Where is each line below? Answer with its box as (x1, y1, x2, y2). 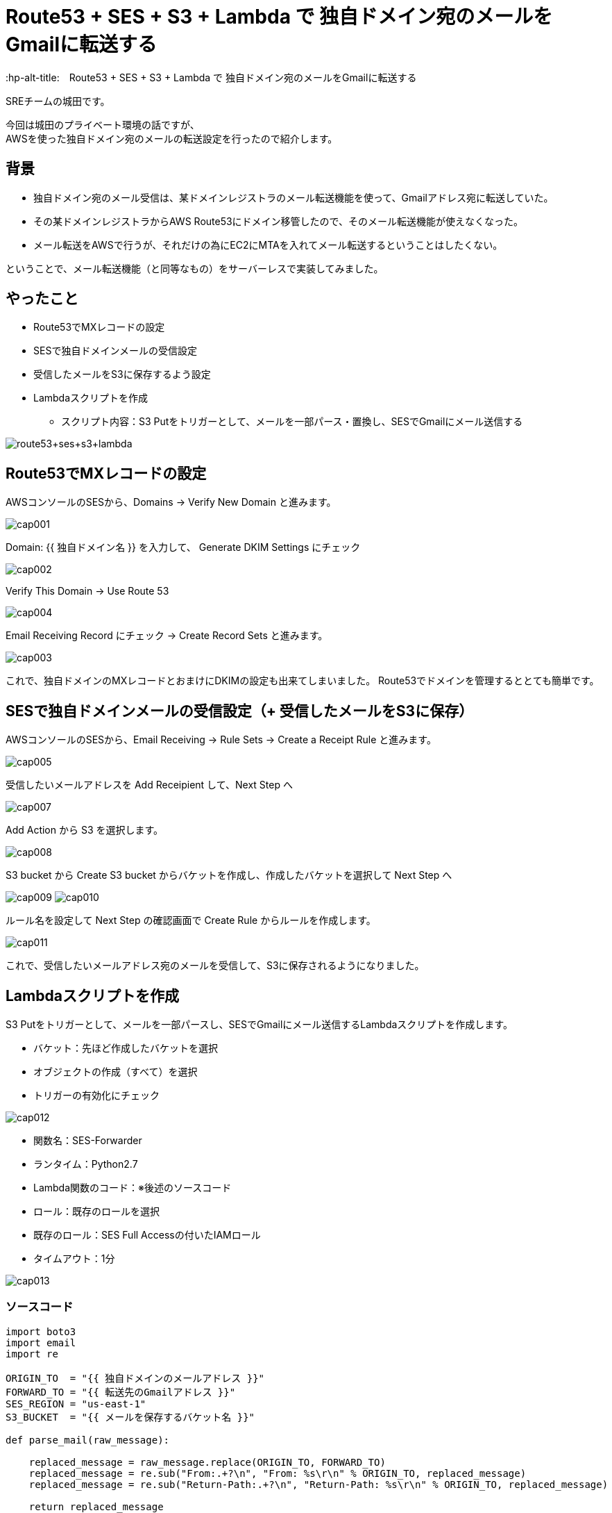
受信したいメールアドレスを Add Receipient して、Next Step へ (6, 779, 293, 791)
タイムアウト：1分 (33, 1252, 115, 1264)
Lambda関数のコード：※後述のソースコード (33, 1181, 232, 1193)
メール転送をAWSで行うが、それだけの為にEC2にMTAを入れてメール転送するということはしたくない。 (33, 238, 503, 251)
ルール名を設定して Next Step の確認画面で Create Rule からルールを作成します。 (6, 914, 376, 927)
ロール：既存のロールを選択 (33, 1205, 160, 1217)
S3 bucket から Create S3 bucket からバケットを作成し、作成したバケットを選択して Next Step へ (6, 869, 452, 882)
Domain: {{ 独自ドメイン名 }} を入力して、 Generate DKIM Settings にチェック (6, 541, 361, 554)
